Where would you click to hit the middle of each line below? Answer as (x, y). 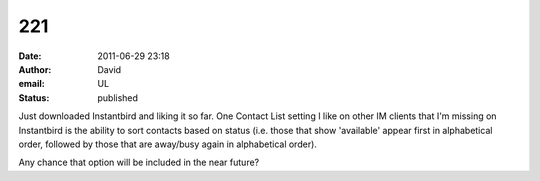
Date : (30, 56)
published (118, 97)
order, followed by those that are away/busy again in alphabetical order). (167, 144)
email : (31, 84)
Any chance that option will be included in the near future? (139, 162)
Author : (35, 69)
